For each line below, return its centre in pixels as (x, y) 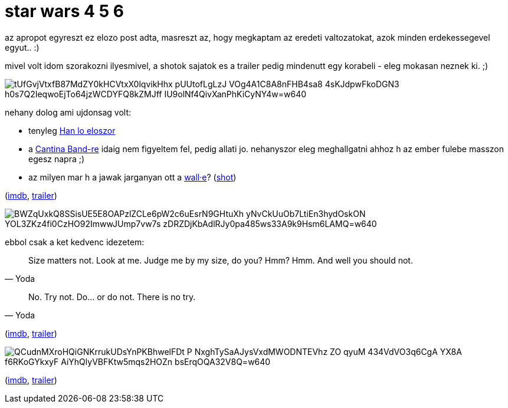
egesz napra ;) (57, 159)
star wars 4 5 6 (64, 11)
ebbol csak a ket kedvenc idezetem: (75, 242)
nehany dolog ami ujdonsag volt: (68, 112)
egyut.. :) (22, 47)
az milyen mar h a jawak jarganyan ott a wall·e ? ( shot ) (132, 177)
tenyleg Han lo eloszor (72, 130)
